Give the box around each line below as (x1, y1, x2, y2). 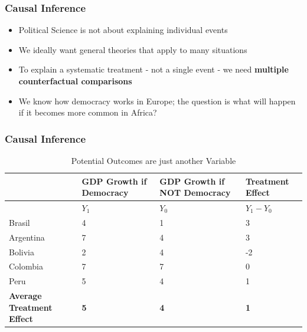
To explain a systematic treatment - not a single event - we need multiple (18, 63, 289, 75)
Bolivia (9, 245, 34, 258)
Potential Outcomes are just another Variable (71, 155, 236, 166)
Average (9, 290, 42, 302)
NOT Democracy (159, 186, 231, 199)
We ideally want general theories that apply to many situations (18, 43, 247, 55)
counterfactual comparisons (18, 75, 132, 87)
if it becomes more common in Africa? (18, 106, 157, 119)
